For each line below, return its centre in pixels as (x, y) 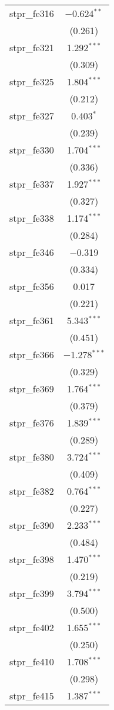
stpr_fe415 (32, 696)
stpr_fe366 (32, 354)
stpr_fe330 (32, 150)
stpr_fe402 (32, 627)
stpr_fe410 (32, 661)
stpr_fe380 (32, 457)
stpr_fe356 (32, 286)
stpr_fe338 (32, 218)
